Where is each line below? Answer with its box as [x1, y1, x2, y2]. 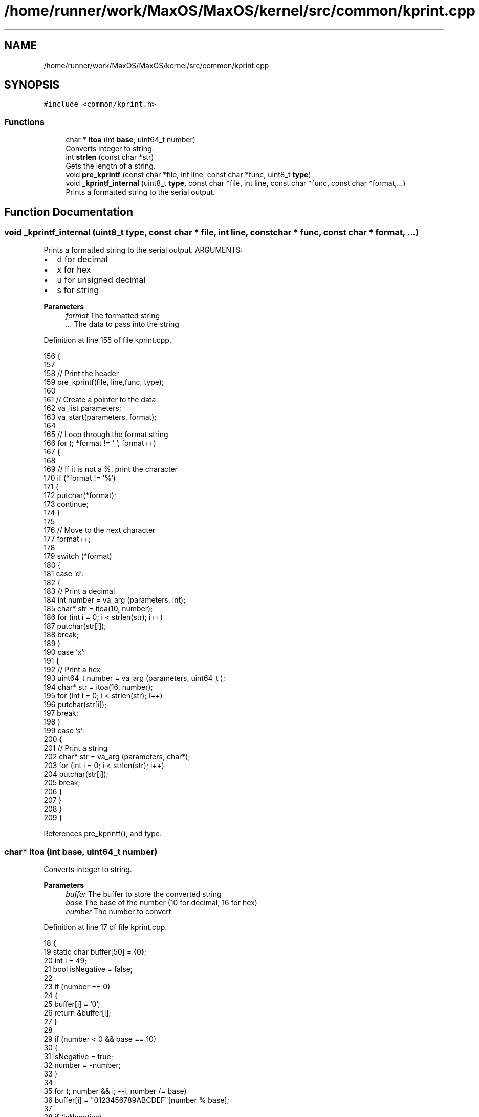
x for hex [57, 264, 91, 275]
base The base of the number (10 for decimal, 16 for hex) [66, 898, 257, 907]
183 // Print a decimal [43, 587, 115, 596]
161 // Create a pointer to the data [43, 395, 156, 404]
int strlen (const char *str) [66, 153, 154, 162]
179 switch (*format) [43, 552, 112, 561]
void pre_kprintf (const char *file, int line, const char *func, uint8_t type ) [66, 170, 311, 179]
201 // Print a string [43, 743, 108, 753]
